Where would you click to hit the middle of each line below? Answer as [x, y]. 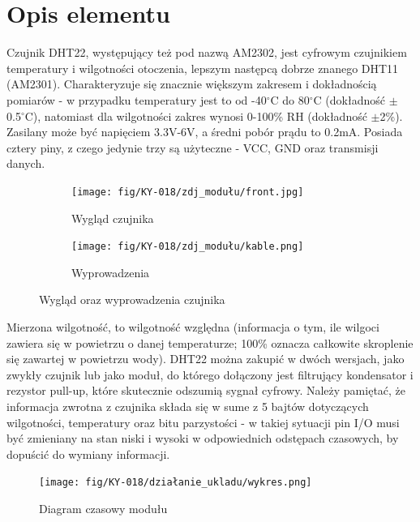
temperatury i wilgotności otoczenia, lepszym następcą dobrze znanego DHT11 [203, 68]
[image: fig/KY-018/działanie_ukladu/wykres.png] [176, 483]
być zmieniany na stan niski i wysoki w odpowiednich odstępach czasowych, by [203, 438]
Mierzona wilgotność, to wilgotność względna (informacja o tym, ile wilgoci [193, 326]
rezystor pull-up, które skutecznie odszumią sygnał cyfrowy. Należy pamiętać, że [206, 390]
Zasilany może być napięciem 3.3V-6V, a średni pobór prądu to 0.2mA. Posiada [205, 132]
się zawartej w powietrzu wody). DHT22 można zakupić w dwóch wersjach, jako [206, 359]
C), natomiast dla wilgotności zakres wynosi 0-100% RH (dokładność [196, 116]
